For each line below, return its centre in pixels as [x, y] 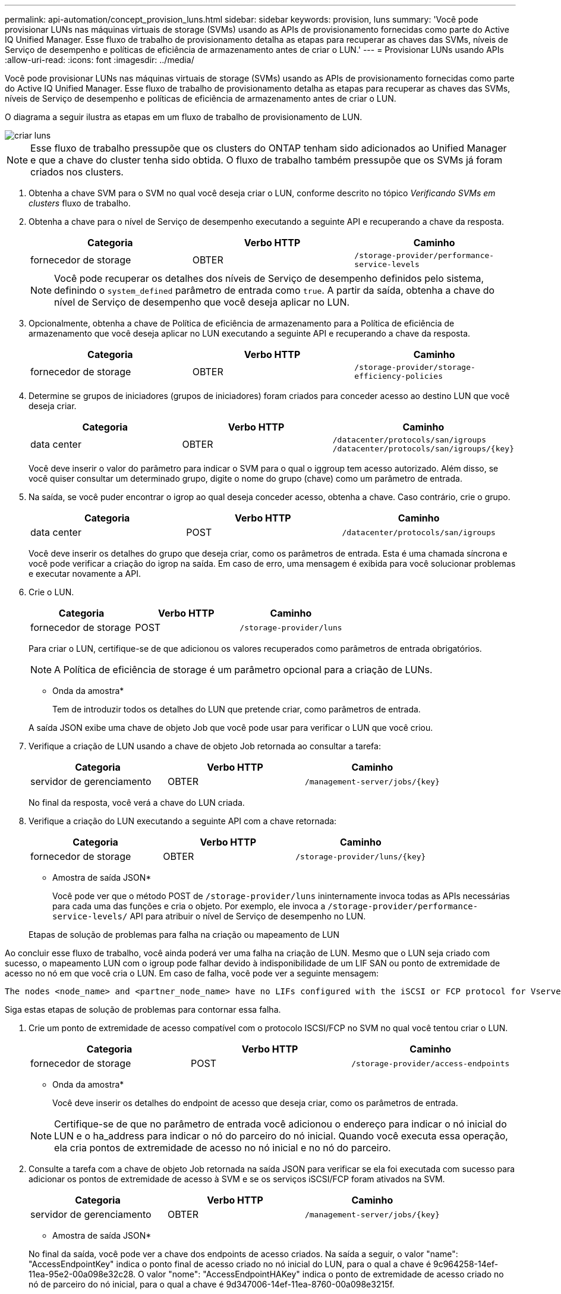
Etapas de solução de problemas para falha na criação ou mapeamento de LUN [184, 935]
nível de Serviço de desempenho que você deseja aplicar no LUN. [202, 302]
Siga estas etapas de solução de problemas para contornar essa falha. [143, 1009]
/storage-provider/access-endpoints [431, 1063]
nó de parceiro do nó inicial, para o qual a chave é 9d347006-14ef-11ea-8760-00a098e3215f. [212, 1284]
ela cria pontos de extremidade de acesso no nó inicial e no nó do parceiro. [223, 1148]
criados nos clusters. [77, 172]
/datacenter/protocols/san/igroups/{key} [423, 449]
